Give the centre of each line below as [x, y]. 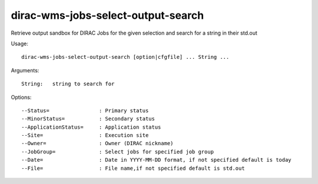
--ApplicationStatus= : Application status [91, 127]
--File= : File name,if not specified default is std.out [133, 168]
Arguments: [25, 70]
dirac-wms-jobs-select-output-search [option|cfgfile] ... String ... [125, 57]
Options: [21, 97]
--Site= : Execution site [85, 136]
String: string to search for [68, 84]
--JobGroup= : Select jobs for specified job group [118, 152]
